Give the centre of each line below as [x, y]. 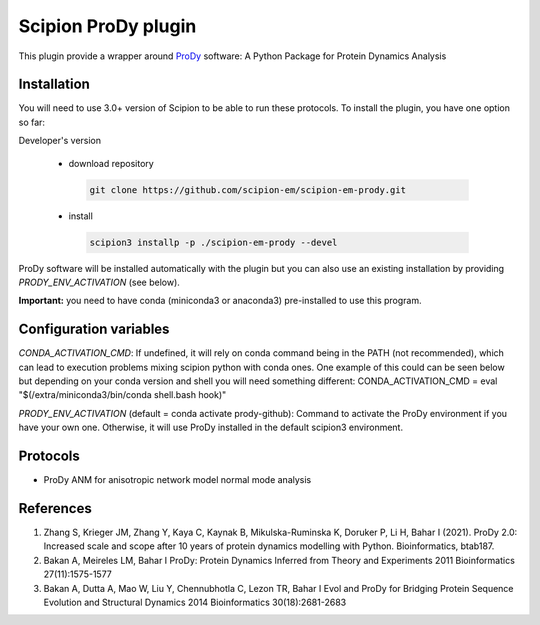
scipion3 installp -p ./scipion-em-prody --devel [213, 242]
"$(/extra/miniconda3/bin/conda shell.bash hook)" [122, 395]
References [55, 508]
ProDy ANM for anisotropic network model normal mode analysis [177, 480]
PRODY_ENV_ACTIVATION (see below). [99, 282]
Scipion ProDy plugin [107, 26]
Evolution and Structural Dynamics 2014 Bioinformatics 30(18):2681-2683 [195, 602]
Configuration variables [94, 329]
